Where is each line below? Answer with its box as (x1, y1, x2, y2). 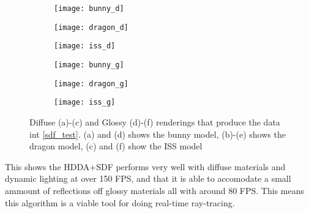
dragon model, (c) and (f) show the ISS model (29, 140, 203, 152)
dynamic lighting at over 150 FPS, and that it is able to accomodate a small (5, 172, 291, 185)
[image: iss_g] (54, 98, 116, 107)
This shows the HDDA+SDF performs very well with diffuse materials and (5, 160, 286, 173)
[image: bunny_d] (54, 4, 124, 13)
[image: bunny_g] (54, 60, 124, 69)
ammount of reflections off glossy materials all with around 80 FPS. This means (5, 184, 305, 196)
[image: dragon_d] (54, 23, 128, 32)
